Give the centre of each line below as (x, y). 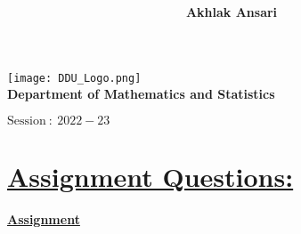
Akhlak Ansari (232, 12)
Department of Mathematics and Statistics (141, 94)
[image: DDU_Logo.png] (74, 78)
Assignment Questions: (150, 177)
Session (27, 121)
